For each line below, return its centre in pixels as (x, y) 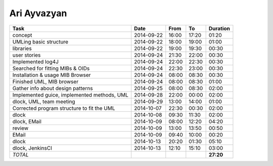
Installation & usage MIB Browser (52, 75)
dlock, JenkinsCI (32, 148)
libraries (22, 48)
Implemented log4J (36, 62)
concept (22, 35)
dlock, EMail (27, 121)
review (20, 128)
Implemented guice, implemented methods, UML (71, 95)
